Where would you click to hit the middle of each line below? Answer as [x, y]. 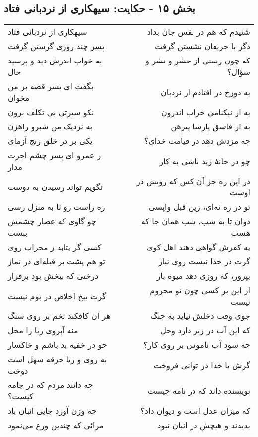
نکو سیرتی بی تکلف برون [51, 112]
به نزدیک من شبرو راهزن [50, 126]
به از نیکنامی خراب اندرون [206, 112]
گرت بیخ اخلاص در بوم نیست [57, 296]
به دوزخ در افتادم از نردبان [205, 92]
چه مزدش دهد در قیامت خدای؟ [197, 141]
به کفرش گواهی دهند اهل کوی [198, 247]
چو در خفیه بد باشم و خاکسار [58, 345]
